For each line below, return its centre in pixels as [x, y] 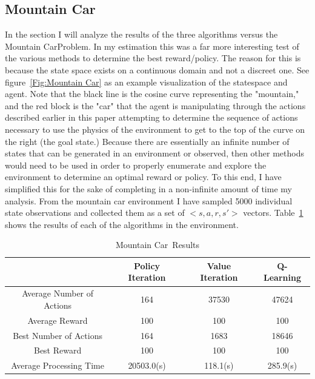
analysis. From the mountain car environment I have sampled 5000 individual [149, 200]
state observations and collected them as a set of [95, 213]
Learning [282, 277]
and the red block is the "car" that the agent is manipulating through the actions [155, 105]
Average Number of [58, 293]
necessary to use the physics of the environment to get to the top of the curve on [155, 129]
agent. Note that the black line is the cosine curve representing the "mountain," [152, 94]
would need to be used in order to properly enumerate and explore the [136, 165]
